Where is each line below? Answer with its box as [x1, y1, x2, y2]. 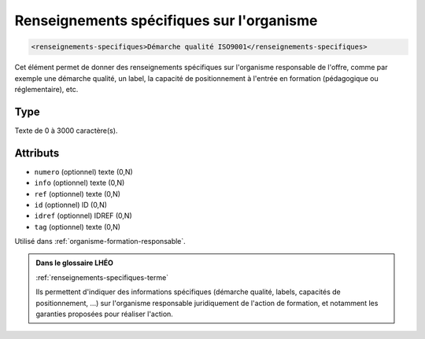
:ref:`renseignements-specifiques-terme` [35, 272, 169, 282]
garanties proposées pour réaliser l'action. [35, 309, 173, 319]
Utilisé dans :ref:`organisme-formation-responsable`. [14, 237, 187, 246]
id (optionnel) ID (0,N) [34, 200, 108, 209]
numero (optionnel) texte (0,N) [34, 167, 133, 176]
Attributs [14, 146, 60, 160]
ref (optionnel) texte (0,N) [34, 189, 121, 198]
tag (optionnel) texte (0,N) [34, 222, 121, 231]
